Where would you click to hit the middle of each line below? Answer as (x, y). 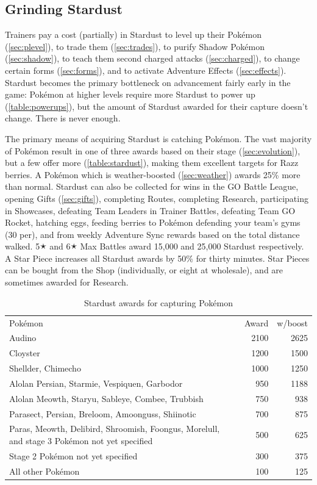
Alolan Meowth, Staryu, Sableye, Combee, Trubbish (106, 398)
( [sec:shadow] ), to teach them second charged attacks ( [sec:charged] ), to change (152, 58)
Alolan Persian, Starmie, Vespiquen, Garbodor (96, 383)
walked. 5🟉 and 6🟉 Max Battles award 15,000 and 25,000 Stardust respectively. (155, 246)
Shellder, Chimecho (45, 368)
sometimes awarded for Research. (67, 282)
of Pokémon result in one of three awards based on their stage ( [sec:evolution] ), (153, 150)
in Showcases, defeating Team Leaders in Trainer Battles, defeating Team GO (150, 210)
